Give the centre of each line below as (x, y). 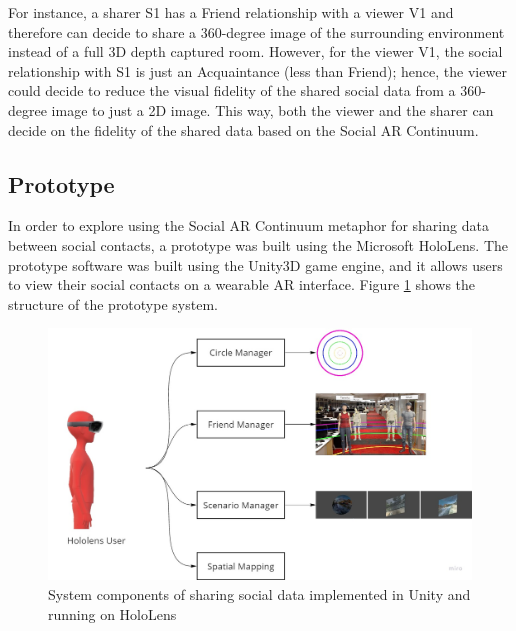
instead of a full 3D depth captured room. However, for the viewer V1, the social (255, 51)
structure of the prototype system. (113, 303)
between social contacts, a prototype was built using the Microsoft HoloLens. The (258, 244)
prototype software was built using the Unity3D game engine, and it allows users (255, 264)
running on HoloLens (112, 613)
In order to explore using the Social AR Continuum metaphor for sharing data (248, 225)
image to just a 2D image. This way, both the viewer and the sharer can (272, 109)
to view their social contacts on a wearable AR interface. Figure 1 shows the (242, 284)
